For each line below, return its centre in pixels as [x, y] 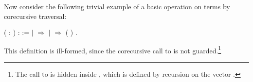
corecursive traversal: [35, 16]
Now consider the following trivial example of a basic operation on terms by [117, 6]
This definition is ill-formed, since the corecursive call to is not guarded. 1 [113, 49]
